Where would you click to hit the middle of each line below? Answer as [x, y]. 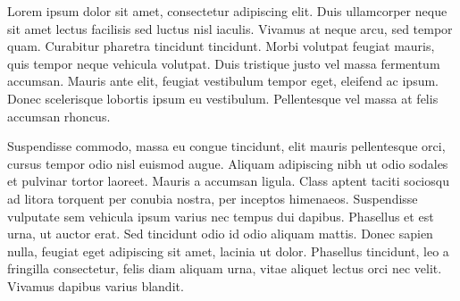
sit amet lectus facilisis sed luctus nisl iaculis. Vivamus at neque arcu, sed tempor [230, 28]
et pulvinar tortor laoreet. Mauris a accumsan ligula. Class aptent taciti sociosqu [228, 181]
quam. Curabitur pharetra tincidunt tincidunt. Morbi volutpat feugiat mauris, [221, 46]
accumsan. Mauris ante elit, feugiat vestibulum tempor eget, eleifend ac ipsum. [223, 81]
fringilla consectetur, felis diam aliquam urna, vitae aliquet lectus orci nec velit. [225, 268]
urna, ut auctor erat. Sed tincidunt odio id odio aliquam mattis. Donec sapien [220, 234]
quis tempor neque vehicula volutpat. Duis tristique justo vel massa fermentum [224, 63]
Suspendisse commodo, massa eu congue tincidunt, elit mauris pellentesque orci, [226, 146]
